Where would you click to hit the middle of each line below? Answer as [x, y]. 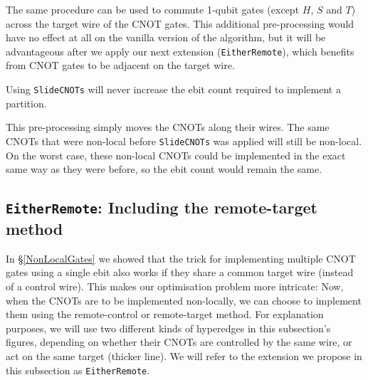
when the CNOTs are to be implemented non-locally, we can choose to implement [184, 300]
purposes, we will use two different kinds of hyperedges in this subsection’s [168, 328]
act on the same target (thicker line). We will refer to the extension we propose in [184, 356]
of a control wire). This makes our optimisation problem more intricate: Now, [175, 286]
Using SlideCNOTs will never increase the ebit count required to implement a [173, 89]
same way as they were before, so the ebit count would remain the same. [164, 169]
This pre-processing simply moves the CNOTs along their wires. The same [168, 127]
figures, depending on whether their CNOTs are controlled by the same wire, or [179, 342]
